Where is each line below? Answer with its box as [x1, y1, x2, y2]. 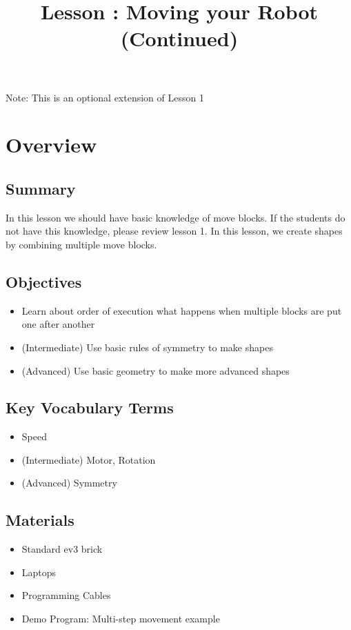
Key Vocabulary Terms [6, 397, 174, 418]
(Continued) [120, 24, 239, 52]
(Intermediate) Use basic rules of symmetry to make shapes [21, 339, 273, 354]
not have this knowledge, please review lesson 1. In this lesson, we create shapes [6, 224, 343, 238]
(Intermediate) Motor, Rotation [21, 452, 156, 466]
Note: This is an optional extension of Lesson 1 [6, 90, 204, 104]
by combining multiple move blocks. [6, 237, 157, 251]
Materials [6, 509, 74, 531]
